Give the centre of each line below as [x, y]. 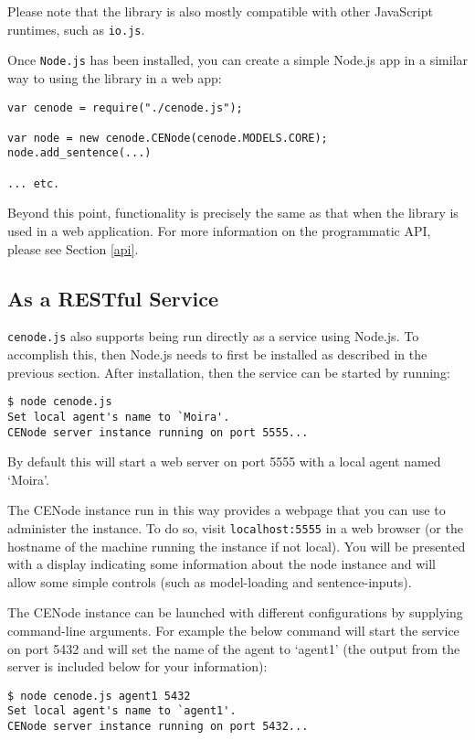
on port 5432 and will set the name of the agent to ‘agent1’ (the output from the [234, 648]
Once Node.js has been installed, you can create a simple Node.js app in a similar [238, 60]
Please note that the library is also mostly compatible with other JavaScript [220, 11]
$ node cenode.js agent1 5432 [99, 696]
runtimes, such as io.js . [76, 29]
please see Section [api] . [73, 248]
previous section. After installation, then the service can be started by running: [229, 372]
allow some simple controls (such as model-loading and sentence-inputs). [210, 581]
